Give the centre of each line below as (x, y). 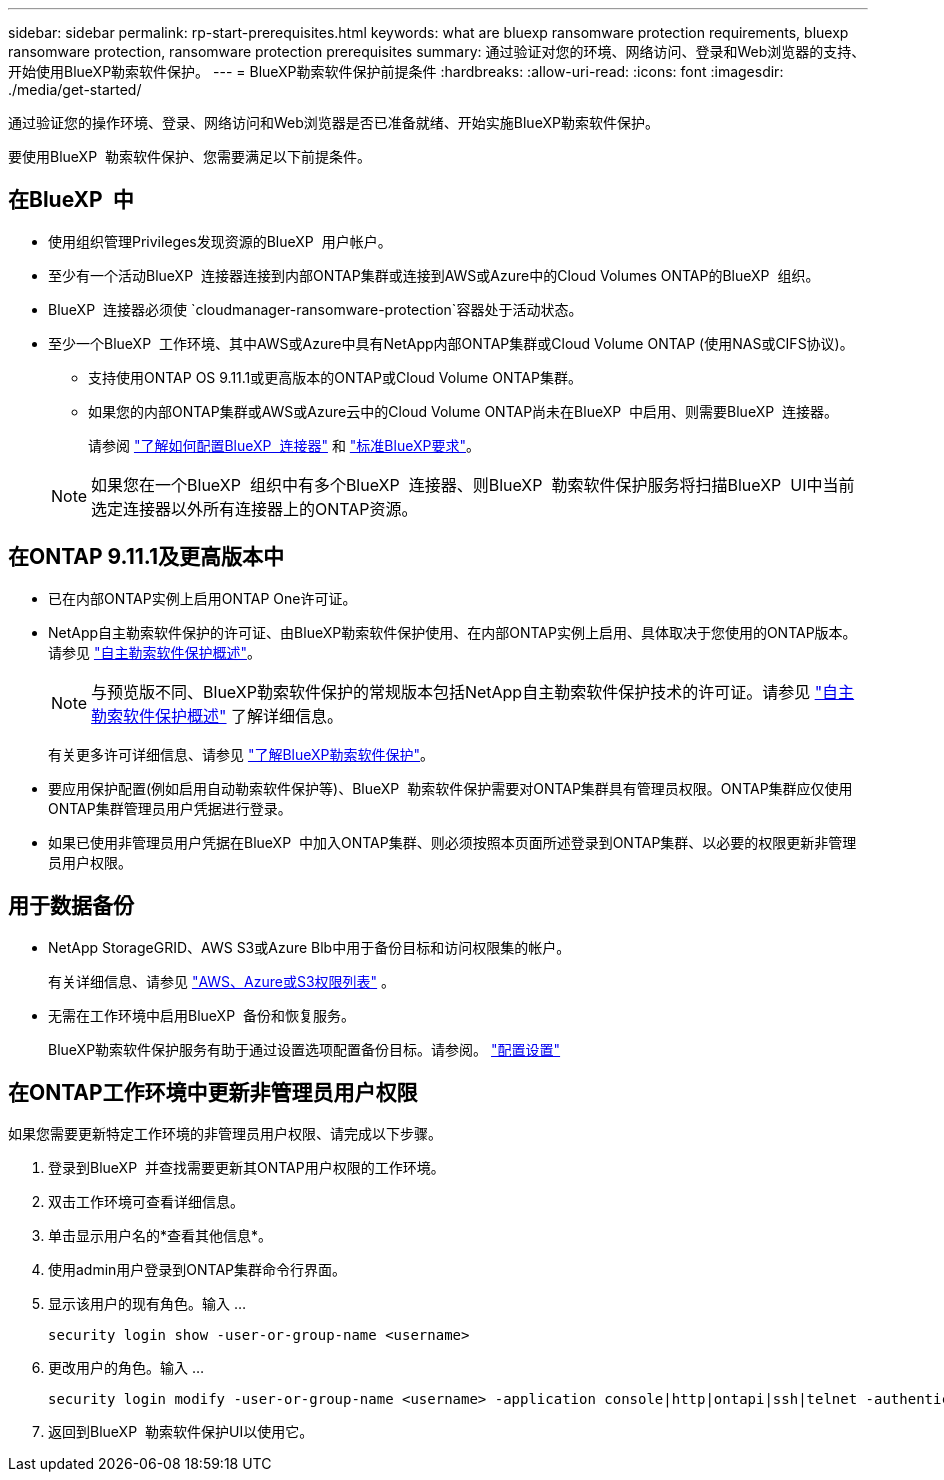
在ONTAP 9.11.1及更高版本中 (146, 557)
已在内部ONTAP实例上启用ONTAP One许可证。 (202, 598)
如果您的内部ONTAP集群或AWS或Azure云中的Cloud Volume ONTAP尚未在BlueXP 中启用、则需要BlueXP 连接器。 (463, 411)
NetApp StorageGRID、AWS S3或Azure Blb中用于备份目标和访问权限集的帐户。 (309, 947)
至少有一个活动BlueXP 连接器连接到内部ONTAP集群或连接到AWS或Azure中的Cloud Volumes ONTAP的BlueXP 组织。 (434, 275)
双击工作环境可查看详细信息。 (146, 1202)
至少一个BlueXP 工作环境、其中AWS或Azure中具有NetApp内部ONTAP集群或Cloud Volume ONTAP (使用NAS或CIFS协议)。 (451, 343)
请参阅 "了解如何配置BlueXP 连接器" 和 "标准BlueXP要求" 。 (284, 445)
